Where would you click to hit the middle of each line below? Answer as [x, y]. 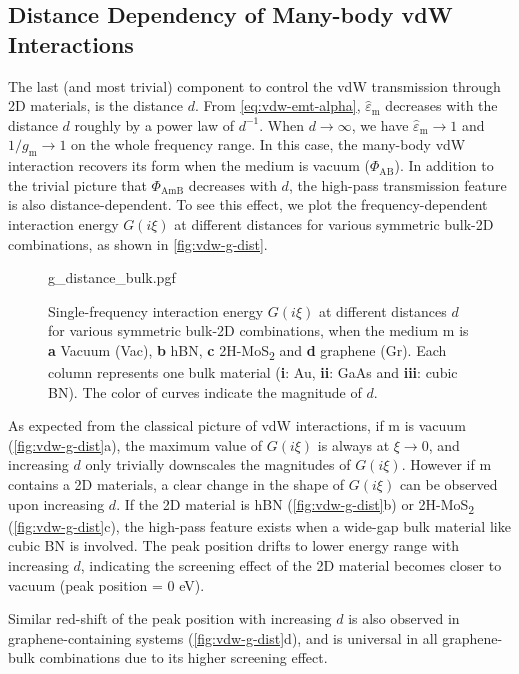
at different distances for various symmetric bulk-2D [334, 223]
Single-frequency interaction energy [156, 310]
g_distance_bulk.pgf [112, 277]
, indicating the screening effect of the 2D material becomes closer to [291, 564]
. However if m [446, 464]
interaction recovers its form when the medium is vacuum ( [189, 165]
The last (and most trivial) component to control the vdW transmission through [254, 85]
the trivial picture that [77, 184]
